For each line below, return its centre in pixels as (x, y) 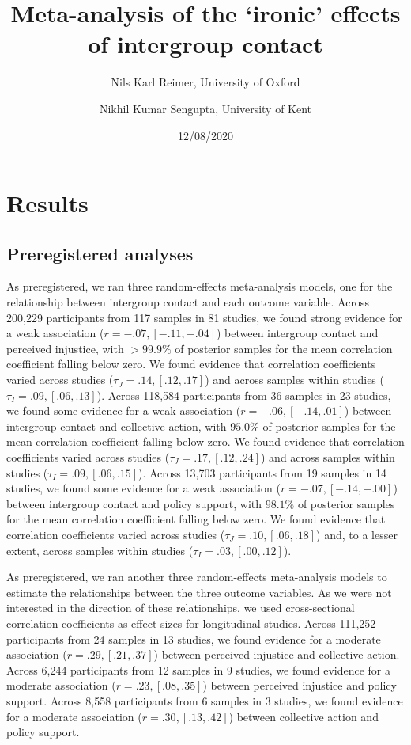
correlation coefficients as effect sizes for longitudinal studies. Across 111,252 (191, 623)
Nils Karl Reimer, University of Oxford (205, 82)
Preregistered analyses (100, 253)
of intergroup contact (205, 44)
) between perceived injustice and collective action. (277, 654)
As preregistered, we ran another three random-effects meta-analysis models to (197, 577)
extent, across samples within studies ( (100, 550)
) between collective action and (304, 716)
